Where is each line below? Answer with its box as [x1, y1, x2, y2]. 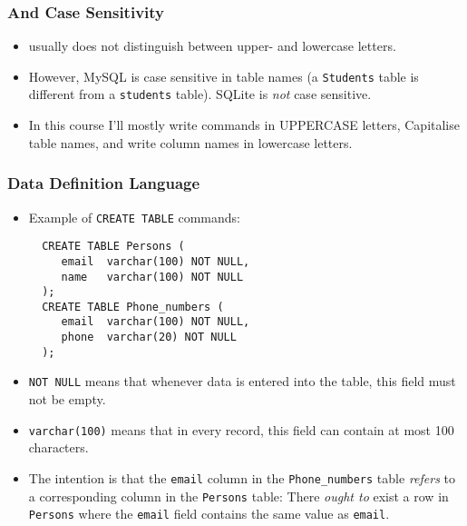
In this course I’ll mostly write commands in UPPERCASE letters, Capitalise [28, 115, 460, 134]
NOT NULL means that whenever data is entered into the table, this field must [28, 372, 456, 391]
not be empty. [28, 390, 106, 409]
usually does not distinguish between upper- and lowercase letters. [28, 36, 396, 55]
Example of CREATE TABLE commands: [28, 207, 240, 226]
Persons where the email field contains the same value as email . [28, 504, 390, 523]
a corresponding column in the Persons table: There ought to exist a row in [28, 486, 449, 505]
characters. [28, 438, 89, 457]
